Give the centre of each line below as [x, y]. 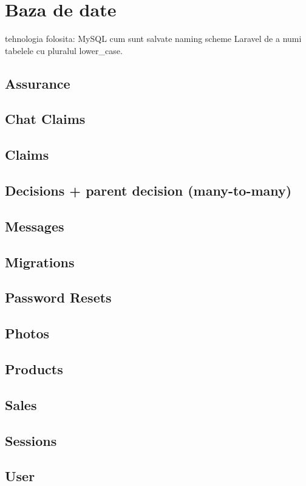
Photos [27, 333]
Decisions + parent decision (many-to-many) [148, 190]
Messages [35, 226]
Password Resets [58, 297]
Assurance [38, 83]
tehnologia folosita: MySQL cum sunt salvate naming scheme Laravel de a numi [153, 39]
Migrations [40, 262]
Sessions [31, 440]
